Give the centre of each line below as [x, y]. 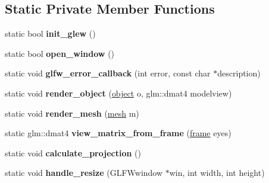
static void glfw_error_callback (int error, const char [108, 73]
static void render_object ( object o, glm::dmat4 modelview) [118, 93]
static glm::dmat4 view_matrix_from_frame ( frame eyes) [118, 133]
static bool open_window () [60, 53]
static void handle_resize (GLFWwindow [84, 173]
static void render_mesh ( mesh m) [72, 113]
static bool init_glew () [50, 33]
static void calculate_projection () [73, 152]
